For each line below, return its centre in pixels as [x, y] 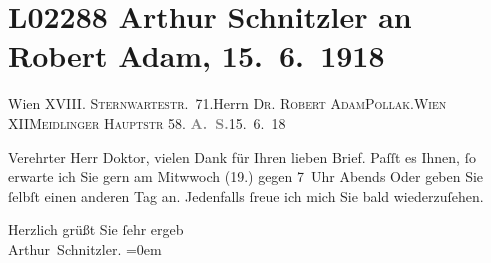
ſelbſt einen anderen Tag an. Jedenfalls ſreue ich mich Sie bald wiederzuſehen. [246, 195]
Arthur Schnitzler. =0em [85, 248]
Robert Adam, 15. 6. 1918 [196, 55]
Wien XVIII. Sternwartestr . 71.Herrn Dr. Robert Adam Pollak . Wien [227, 103]
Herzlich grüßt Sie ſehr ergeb [96, 229]
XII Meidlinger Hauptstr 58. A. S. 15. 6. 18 [147, 122]
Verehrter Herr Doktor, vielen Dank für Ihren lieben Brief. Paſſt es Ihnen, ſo [242, 156]
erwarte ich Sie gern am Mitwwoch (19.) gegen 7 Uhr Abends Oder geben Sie [246, 176]
